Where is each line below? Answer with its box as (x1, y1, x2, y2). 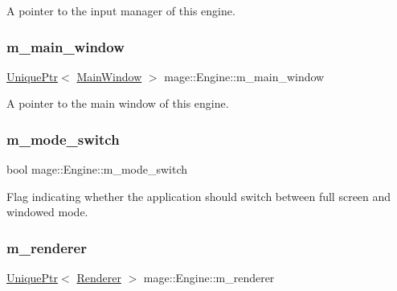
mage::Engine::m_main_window (164, 68, 325, 84)
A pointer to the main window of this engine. (6, 95, 229, 112)
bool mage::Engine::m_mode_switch (6, 161, 188, 178)
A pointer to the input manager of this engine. (6, 2, 235, 18)
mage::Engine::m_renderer (143, 269, 275, 286)
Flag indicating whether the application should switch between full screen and (6, 187, 391, 204)
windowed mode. (6, 203, 88, 220)
